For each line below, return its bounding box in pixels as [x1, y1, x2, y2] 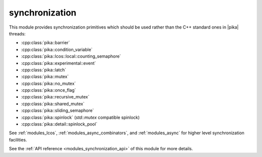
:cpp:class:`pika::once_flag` [21, 87, 76, 93]
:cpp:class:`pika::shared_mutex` [21, 101, 85, 107]
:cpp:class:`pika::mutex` [21, 74, 69, 79]
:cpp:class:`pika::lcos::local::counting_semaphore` [21, 53, 121, 59]
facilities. [9, 137, 27, 142]
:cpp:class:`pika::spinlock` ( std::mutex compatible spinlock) [21, 114, 140, 120]
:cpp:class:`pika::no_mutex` [21, 80, 76, 86]
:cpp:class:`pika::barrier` [21, 40, 70, 46]
